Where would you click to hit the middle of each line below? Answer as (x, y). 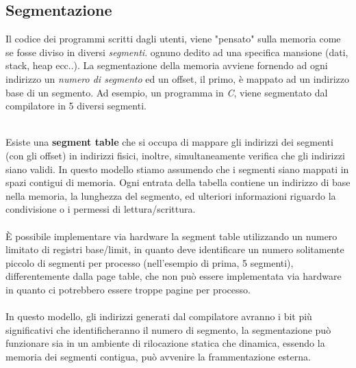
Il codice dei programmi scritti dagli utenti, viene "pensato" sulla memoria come (173, 39)
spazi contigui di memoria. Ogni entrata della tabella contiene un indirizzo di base (178, 182)
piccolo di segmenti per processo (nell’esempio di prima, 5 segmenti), (150, 262)
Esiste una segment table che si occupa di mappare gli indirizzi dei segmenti (169, 142)
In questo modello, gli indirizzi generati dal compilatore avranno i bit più (159, 316)
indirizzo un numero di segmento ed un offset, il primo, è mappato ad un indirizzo (177, 78)
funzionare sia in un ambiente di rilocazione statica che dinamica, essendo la (165, 343)
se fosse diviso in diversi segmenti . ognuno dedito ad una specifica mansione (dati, (177, 52)
